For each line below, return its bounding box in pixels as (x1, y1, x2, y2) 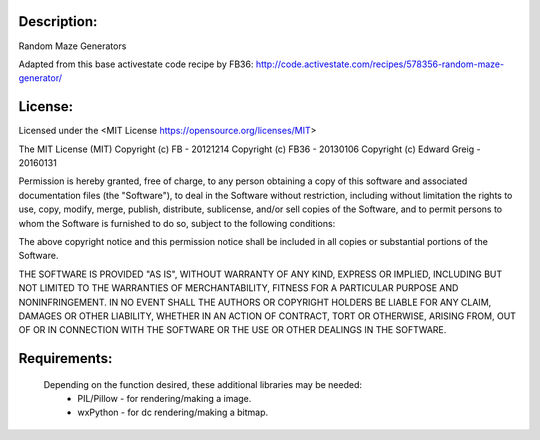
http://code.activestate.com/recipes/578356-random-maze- (255, 58, 505, 70)
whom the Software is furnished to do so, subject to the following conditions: (18, 217, 336, 229)
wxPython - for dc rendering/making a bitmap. (77, 406, 269, 419)
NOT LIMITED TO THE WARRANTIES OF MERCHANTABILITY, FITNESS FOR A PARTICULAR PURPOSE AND (18, 282, 459, 294)
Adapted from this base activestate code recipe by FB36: (18, 58, 254, 70)
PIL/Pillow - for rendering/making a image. (77, 393, 252, 405)
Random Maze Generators (18, 40, 127, 52)
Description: (18, 13, 98, 30)
